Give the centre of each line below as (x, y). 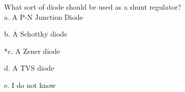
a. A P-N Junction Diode (44, 17)
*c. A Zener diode (32, 51)
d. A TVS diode (29, 68)
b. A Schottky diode (36, 34)
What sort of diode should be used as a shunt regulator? (93, 7)
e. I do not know (30, 85)
